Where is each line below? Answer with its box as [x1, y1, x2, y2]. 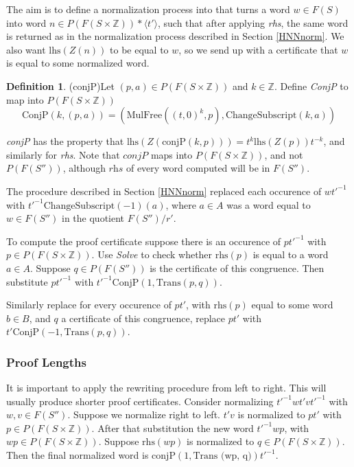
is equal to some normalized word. [6, 56, 150, 70]
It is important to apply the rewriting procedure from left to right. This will [6, 380, 327, 395]
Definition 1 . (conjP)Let [6, 78, 115, 93]
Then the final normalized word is [6, 448, 149, 462]
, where [165, 197, 196, 212]
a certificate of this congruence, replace [61, 310, 226, 325]
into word [6, 15, 47, 30]
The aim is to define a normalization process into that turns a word [6, 2, 290, 16]
